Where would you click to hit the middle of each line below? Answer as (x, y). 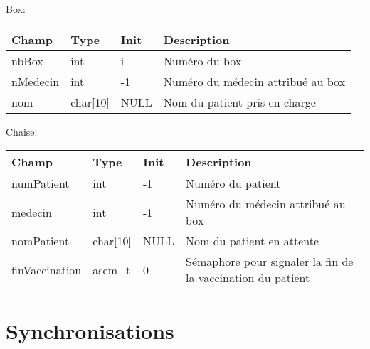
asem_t (112, 269)
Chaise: (22, 131)
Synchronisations (90, 331)
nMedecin (36, 81)
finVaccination (47, 269)
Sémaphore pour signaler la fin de (270, 262)
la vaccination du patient (248, 278)
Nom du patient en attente (253, 241)
